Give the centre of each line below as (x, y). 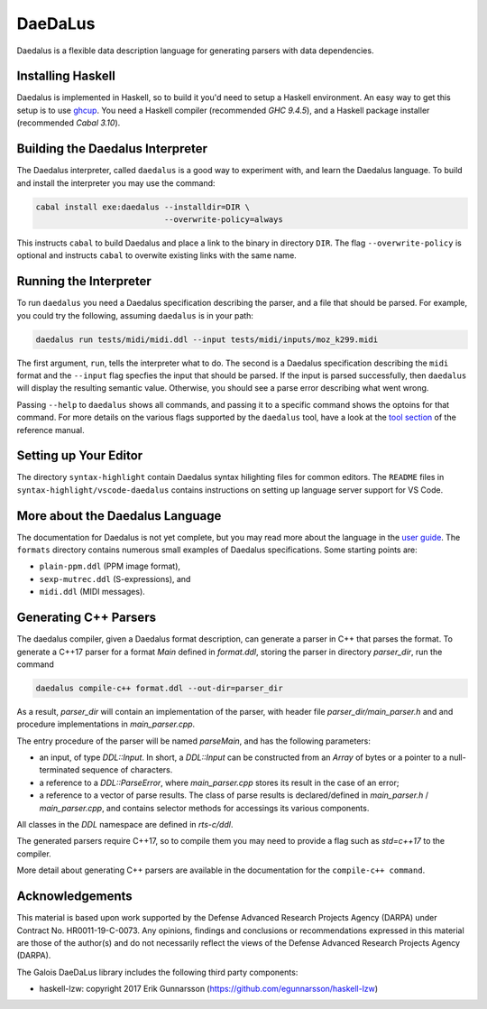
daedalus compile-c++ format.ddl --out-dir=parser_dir (159, 688)
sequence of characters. (127, 770)
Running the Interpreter (84, 281)
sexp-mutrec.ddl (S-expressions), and (115, 579)
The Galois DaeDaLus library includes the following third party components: (157, 972)
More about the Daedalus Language (119, 516)
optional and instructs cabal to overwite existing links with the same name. (156, 255)
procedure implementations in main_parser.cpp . (106, 724)
